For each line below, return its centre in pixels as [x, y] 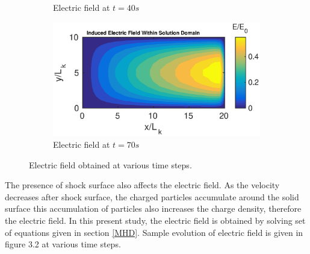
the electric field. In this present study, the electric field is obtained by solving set [155, 220]
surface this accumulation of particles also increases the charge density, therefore [153, 208]
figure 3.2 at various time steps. [63, 244]
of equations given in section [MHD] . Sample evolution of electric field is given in [154, 232]
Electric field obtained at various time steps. [110, 164]
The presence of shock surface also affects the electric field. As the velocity [142, 185]
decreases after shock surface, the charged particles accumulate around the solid [152, 196]
